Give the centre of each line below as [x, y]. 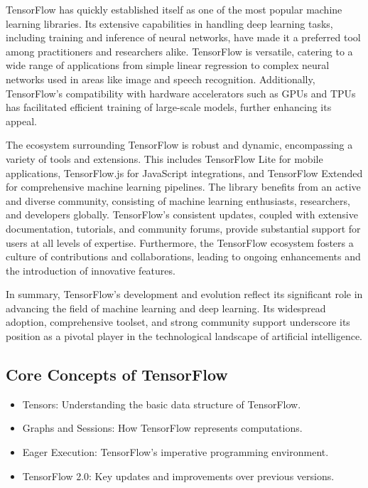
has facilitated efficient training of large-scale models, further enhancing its [169, 107]
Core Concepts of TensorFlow [117, 375]
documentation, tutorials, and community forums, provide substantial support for [183, 228]
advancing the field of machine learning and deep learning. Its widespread [166, 308]
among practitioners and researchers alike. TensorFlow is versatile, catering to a [179, 51]
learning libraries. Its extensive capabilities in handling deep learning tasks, [169, 23]
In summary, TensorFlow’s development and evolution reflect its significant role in [184, 294]
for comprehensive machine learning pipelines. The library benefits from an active [183, 187]
